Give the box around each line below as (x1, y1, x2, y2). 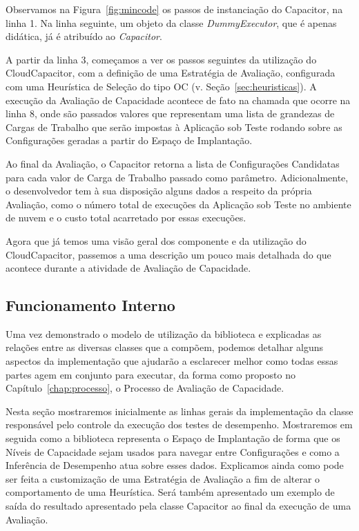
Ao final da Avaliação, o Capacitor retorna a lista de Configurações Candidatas (6, 156, 340, 170)
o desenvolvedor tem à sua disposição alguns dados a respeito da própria (6, 183, 312, 198)
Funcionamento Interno (6, 294, 175, 316)
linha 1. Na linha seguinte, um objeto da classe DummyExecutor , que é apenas (6, 15, 337, 30)
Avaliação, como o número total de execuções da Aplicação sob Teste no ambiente (6, 197, 351, 211)
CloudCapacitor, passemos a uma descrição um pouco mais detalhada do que (6, 247, 331, 261)
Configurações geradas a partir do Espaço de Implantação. (6, 133, 253, 148)
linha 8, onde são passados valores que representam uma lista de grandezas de (6, 106, 335, 121)
